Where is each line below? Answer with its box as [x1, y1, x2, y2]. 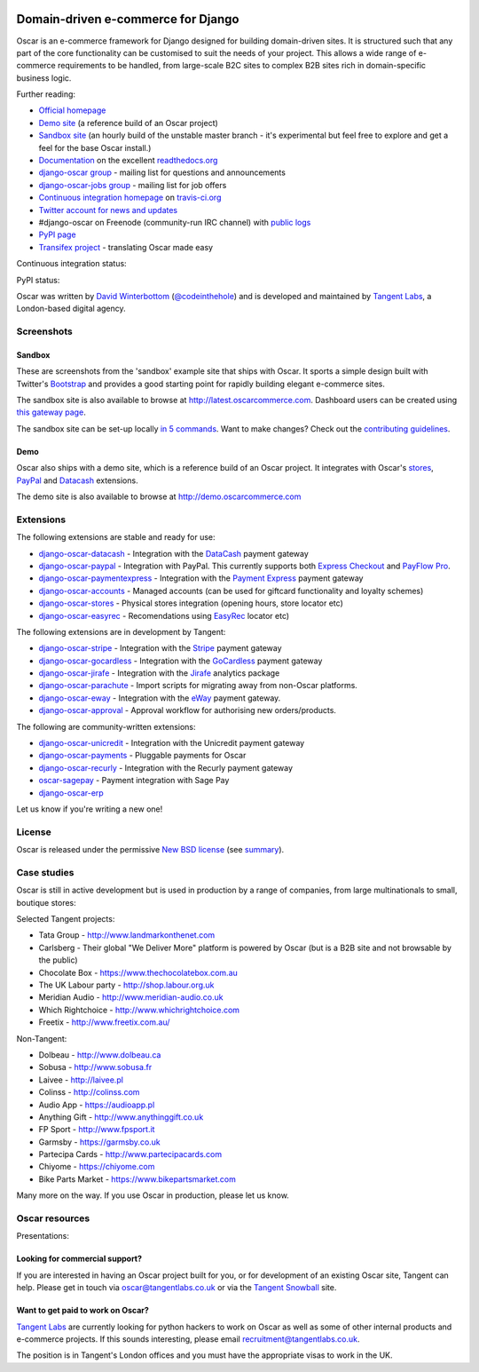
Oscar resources [16, 1212, 90, 1225]
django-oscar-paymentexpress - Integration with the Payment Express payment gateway [38, 573, 364, 583]
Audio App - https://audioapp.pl [38, 1099, 155, 1110]
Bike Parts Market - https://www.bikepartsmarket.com [38, 1173, 237, 1185]
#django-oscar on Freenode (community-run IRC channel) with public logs [38, 217, 311, 227]
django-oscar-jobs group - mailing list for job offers [38, 179, 227, 190]
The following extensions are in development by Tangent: [16, 626, 226, 637]
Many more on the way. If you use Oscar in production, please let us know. [16, 1190, 290, 1201]
